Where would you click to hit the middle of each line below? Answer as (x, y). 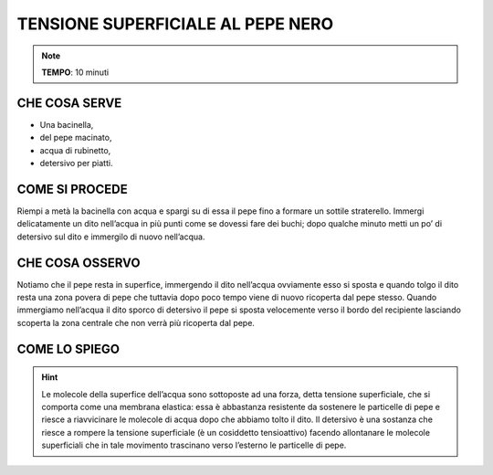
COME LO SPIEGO (68, 348)
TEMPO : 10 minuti (75, 72)
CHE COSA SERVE (69, 103)
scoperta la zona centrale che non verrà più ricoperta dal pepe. (136, 322)
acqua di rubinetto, (75, 150)
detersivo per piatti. (76, 164)
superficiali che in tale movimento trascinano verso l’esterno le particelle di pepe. (194, 445)
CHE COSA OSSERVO (79, 263)
